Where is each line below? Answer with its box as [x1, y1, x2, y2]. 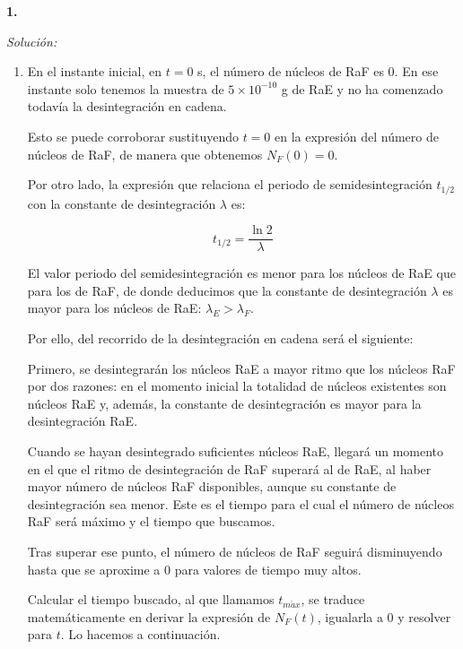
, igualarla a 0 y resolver [317, 607, 451, 626]
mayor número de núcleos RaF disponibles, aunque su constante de [27, 477, 397, 496]
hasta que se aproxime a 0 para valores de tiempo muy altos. [27, 559, 362, 578]
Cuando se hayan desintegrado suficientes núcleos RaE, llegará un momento [27, 442, 444, 461]
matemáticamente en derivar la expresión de [27, 607, 271, 626]
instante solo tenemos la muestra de [27, 79, 224, 98]
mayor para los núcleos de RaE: [27, 299, 202, 317]
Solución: [6, 31, 57, 50]
